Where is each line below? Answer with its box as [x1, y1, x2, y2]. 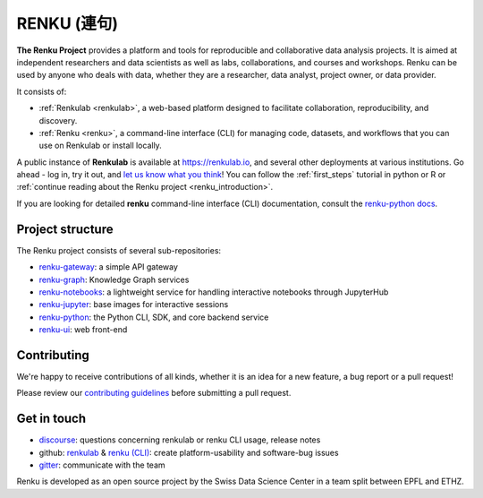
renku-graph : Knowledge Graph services [38, 274, 190, 285]
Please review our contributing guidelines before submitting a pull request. [16, 388, 292, 399]
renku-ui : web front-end [38, 324, 128, 335]
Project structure [16, 221, 114, 236]
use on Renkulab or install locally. [38, 140, 163, 151]
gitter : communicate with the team [38, 459, 165, 470]
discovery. [38, 115, 78, 125]
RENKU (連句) [16, 13, 119, 33]
